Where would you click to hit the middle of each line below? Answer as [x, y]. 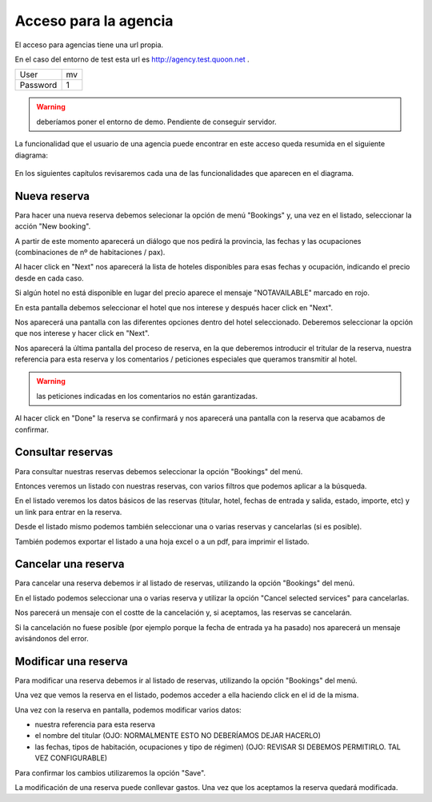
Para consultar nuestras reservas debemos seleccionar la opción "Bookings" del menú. [159, 471]
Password [38, 86]
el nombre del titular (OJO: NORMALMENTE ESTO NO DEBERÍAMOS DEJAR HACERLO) [178, 736]
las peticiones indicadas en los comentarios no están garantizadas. [147, 396]
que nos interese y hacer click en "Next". [82, 333]
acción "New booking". [53, 226]
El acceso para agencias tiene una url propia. [89, 45]
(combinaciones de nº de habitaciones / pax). [90, 252]
